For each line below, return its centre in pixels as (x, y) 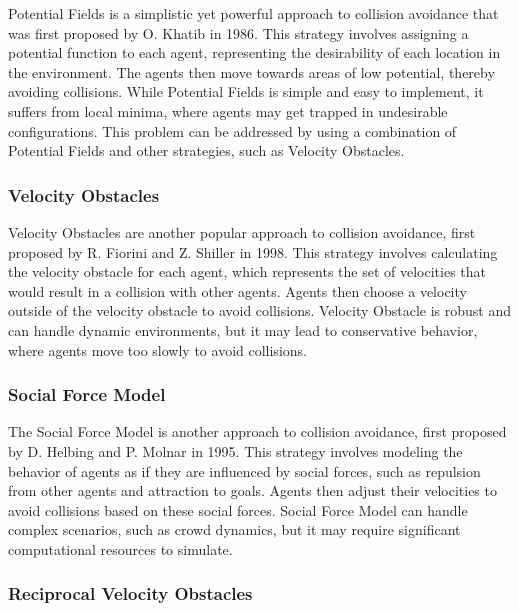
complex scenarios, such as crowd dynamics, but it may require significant (234, 529)
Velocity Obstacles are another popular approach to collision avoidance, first (242, 231)
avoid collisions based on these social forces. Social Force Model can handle (238, 509)
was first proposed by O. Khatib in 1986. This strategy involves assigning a (238, 32)
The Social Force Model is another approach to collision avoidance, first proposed (257, 431)
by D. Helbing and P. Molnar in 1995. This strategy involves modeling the (235, 450)
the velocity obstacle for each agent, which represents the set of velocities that (247, 271)
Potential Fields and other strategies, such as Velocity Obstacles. (206, 150)
